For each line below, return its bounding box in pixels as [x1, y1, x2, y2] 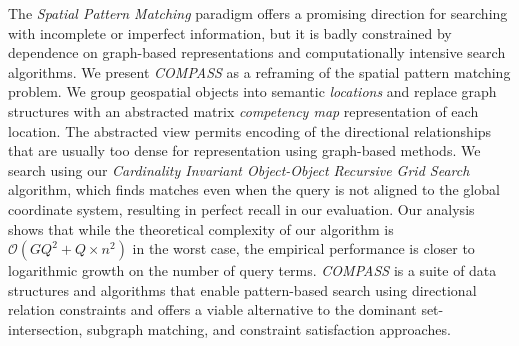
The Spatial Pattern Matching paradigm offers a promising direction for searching [8, 3, 508, 23]
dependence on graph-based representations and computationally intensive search [8, 42, 506, 63]
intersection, [8, 318, 83, 339]
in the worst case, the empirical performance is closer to [132, 238, 475, 259]
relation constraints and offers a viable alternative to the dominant [8, 299, 417, 320]
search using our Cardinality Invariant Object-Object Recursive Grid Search [8, 159, 470, 180]
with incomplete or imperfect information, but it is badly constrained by [8, 22, 452, 43]
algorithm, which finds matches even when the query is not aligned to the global [8, 179, 500, 200]
